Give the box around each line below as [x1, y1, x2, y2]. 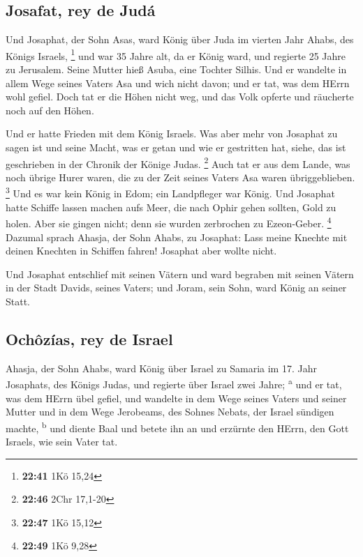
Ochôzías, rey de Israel [6, 328, 173, 349]
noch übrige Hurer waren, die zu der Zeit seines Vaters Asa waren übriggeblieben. [6, 169, 355, 184]
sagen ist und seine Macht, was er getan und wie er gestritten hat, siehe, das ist [6, 140, 346, 155]
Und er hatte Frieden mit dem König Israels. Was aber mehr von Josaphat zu [6, 126, 338, 141]
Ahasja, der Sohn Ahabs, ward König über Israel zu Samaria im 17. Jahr [6, 360, 317, 375]
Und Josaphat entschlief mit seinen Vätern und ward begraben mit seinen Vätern [6, 266, 354, 281]
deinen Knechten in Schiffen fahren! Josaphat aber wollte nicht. [6, 243, 277, 258]
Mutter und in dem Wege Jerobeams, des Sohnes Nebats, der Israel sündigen [6, 404, 334, 419]
